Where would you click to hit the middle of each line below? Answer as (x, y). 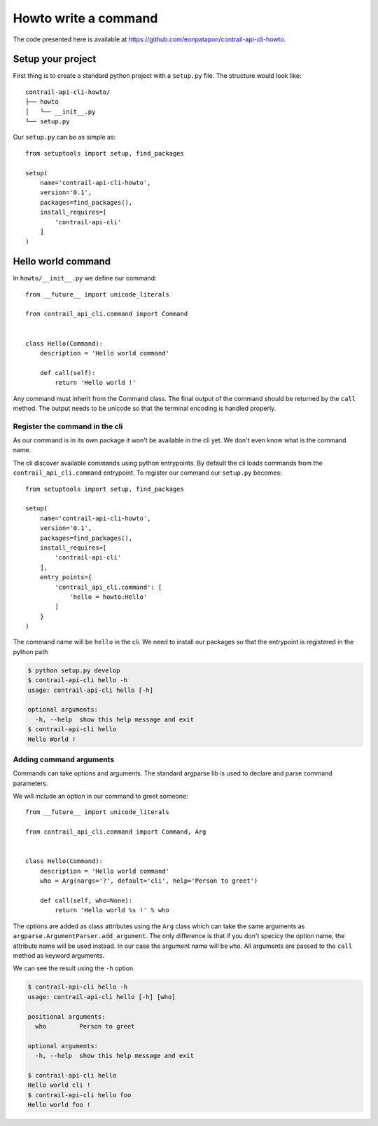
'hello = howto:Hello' (108, 597)
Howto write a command (85, 18)
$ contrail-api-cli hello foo (79, 1095)
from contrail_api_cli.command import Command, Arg (116, 832)
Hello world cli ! (59, 1085)
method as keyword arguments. (58, 955)
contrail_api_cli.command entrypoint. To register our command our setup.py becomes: (148, 473)
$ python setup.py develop (74, 670)
